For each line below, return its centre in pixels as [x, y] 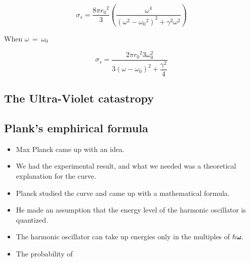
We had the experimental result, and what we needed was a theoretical [126, 166]
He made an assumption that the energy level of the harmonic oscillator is [131, 210]
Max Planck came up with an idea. [70, 149]
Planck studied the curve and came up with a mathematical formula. [123, 193]
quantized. [32, 219]
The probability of [44, 253]
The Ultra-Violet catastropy [79, 98]
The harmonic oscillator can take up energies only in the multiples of [123, 237]
